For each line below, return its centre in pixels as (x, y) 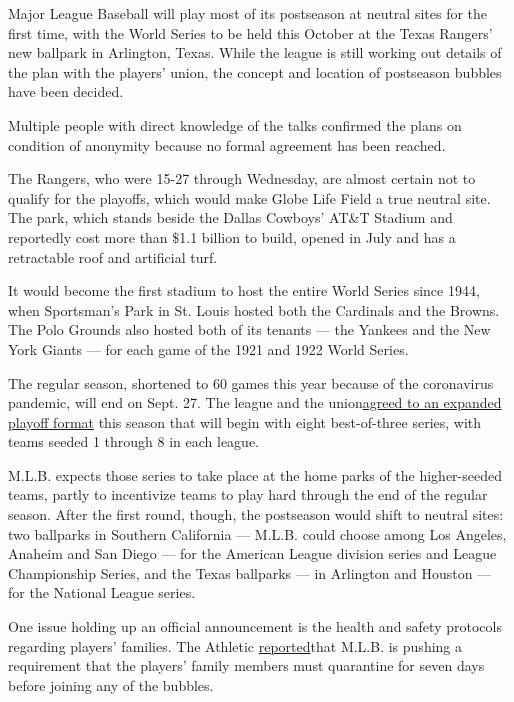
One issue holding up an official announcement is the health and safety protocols (255, 626)
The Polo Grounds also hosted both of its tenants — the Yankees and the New (249, 329)
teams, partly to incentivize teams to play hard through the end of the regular (248, 494)
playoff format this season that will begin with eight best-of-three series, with (245, 421)
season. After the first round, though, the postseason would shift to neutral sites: (256, 514)
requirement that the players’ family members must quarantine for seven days (246, 665)
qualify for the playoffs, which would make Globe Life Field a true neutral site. (249, 197)
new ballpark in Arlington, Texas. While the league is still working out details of (255, 52)
